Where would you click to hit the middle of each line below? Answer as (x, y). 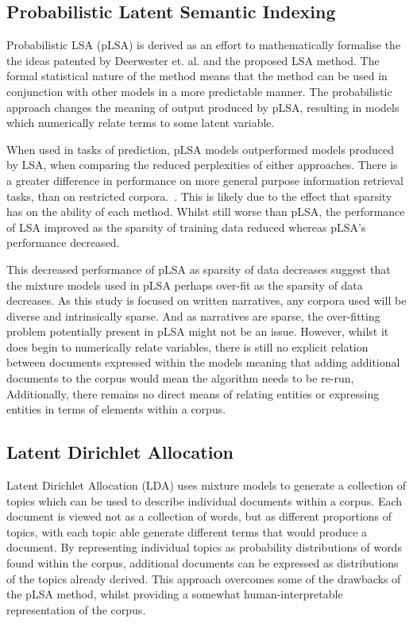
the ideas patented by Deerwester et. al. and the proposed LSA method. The (193, 60)
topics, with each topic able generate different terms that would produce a (187, 531)
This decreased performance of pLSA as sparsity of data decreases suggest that (199, 269)
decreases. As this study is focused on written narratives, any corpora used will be (206, 300)
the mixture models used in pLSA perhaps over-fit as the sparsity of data (185, 285)
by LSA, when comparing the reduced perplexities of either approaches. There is (202, 165)
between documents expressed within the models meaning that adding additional (203, 362)
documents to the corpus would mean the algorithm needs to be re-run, (180, 378)
